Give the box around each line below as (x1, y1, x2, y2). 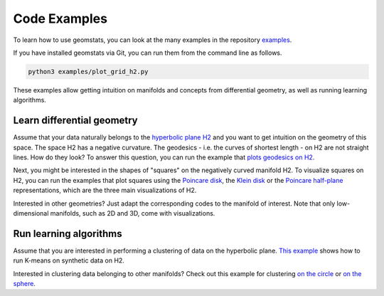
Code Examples (13, 11, 108, 26)
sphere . (13, 280, 36, 288)
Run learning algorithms (13, 228, 122, 240)
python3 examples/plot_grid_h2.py (28, 68, 149, 75)
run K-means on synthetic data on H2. (13, 256, 124, 265)
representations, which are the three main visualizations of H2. (13, 186, 197, 195)
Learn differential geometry (13, 115, 138, 127)
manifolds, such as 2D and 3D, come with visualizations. (50, 208, 215, 217)
